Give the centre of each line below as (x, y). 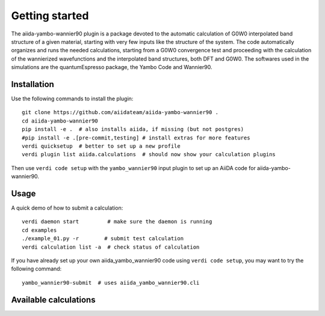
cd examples (39, 230)
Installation (32, 84)
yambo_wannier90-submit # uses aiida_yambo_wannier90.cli (111, 283)
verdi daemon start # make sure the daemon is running (117, 222)
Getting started (50, 16)
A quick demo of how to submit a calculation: (67, 208)
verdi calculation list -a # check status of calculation (111, 247)
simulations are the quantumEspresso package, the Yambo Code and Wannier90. (112, 67)
